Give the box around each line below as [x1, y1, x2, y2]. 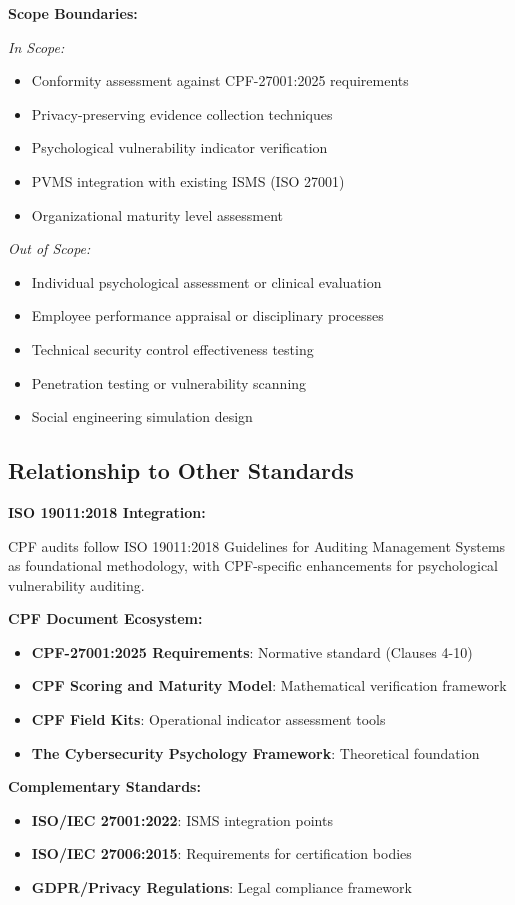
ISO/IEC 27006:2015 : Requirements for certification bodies [31, 843, 412, 864]
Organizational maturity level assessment [31, 204, 283, 225]
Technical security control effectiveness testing [31, 338, 314, 359]
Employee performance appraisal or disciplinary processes [31, 305, 384, 326]
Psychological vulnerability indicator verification [31, 137, 328, 158]
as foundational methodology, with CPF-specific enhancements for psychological [8, 555, 498, 576]
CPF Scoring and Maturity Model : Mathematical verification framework [31, 675, 507, 696]
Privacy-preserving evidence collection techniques [31, 103, 333, 124]
